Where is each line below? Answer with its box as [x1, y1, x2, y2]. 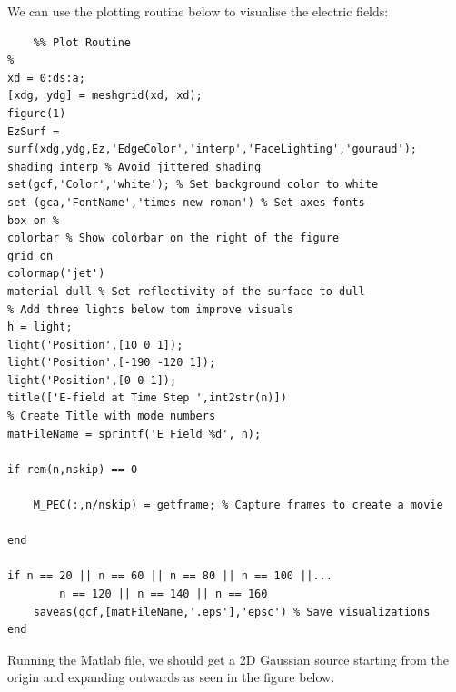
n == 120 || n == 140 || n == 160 [59, 588, 268, 600]
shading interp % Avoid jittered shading [7, 160, 262, 173]
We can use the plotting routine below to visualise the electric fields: [7, 2, 389, 20]
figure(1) [7, 106, 66, 120]
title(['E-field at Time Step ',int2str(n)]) [7, 391, 287, 405]
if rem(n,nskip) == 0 [7, 462, 138, 476]
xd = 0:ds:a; [7, 71, 85, 84]
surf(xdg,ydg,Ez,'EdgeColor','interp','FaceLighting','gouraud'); [7, 143, 418, 156]
